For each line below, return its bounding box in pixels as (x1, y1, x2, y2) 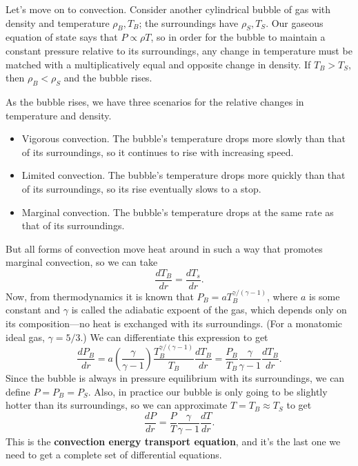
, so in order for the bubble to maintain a (150, 30, 326, 44)
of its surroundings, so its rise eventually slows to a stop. (21, 181, 261, 195)
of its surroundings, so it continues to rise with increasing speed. (21, 144, 294, 159)
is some (309, 289, 340, 303)
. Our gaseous (266, 15, 324, 30)
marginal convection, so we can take (6, 255, 158, 269)
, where (266, 289, 298, 303)
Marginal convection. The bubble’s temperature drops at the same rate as (21, 204, 334, 219)
